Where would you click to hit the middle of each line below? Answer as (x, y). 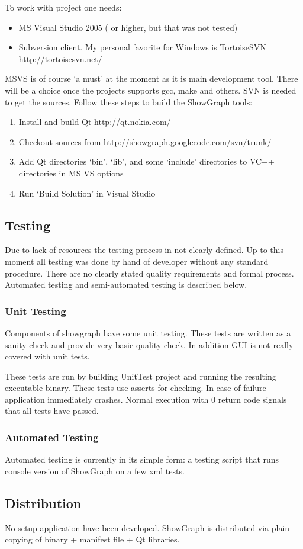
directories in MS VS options (71, 173)
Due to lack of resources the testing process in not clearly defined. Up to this (144, 250)
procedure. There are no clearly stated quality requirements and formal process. (149, 273)
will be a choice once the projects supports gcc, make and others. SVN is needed (151, 90)
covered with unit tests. (47, 356)
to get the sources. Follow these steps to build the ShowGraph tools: (129, 102)
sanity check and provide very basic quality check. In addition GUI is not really (149, 344)
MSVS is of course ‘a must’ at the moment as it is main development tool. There (151, 78)
